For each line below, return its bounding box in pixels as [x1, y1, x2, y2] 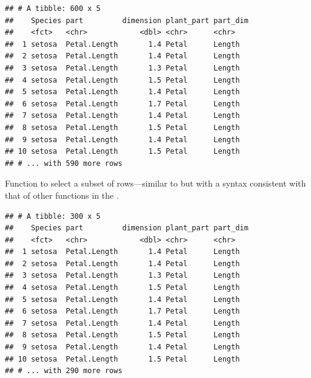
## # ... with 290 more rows [5, 366, 123, 376]
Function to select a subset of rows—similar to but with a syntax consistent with [5, 177, 306, 190]
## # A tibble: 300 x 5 [5, 211, 101, 221]
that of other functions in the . [5, 188, 119, 201]
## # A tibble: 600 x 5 [5, 4, 101, 13]
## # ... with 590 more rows [5, 159, 123, 168]
